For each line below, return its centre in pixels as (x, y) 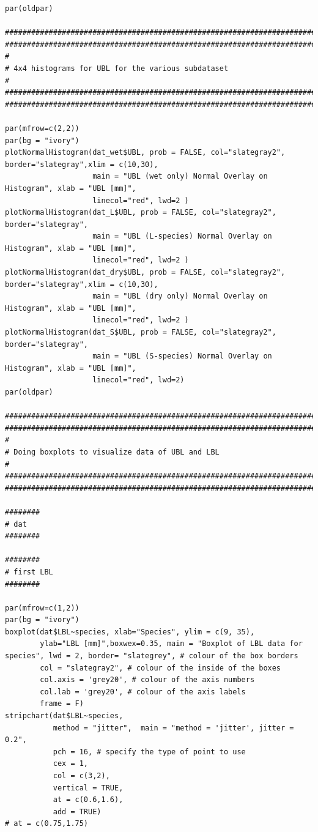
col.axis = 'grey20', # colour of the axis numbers (147, 680)
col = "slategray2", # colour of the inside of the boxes (161, 668)
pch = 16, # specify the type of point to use (149, 752)
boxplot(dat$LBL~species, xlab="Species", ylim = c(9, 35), (130, 632)
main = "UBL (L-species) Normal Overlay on (182, 236)
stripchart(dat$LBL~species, (64, 716)
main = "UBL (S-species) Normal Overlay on (182, 356)
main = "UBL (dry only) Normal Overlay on (180, 296)
